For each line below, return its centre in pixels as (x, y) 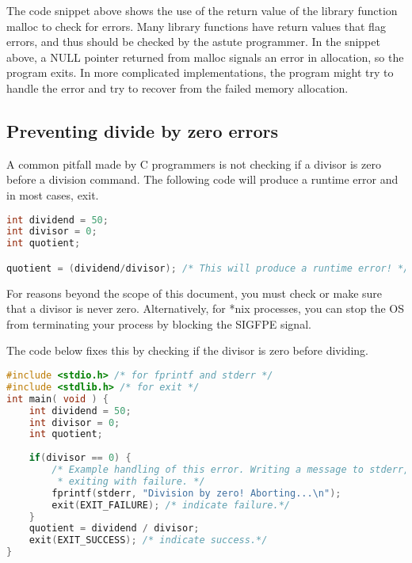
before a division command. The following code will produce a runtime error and (202, 179)
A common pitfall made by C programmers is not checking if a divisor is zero (194, 164)
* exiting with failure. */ (131, 481)
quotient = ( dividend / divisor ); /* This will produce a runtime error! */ (208, 268)
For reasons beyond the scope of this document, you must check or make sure (195, 293)
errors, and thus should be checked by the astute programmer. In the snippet (193, 42)
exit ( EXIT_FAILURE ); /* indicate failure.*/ (171, 505)
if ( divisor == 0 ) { (80, 458)
